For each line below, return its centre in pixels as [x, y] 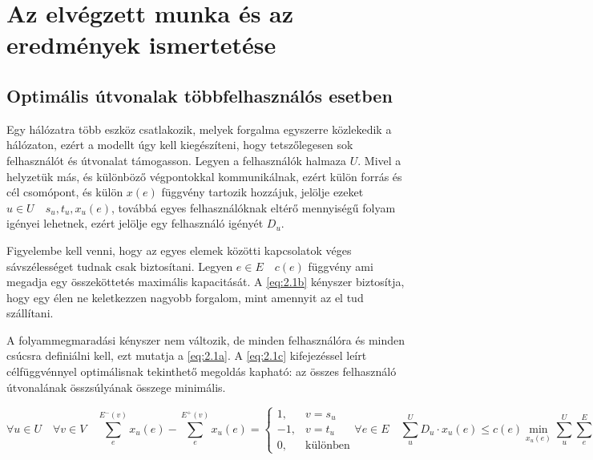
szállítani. [30, 313]
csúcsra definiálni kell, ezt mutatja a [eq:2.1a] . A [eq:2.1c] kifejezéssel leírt [187, 355]
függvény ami [341, 266]
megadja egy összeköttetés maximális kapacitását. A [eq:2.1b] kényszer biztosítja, [206, 282]
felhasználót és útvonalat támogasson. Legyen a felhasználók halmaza [177, 160]
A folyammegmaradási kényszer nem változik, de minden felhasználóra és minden [206, 339]
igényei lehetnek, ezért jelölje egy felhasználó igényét [135, 223]
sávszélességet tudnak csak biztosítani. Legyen [120, 266]
